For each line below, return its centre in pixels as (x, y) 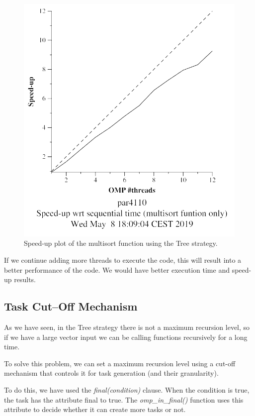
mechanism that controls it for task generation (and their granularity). (111, 373)
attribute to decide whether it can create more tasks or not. (95, 409)
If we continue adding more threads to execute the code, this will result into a (123, 260)
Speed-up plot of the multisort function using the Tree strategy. (121, 243)
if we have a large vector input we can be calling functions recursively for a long (126, 337)
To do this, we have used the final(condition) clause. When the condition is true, (127, 390)
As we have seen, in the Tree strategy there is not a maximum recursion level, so (127, 327)
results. (25, 279)
